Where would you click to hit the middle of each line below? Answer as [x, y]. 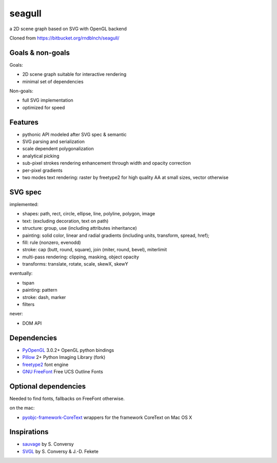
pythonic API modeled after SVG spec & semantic [74, 134]
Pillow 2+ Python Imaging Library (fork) [64, 357]
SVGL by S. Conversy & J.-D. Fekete [60, 451]
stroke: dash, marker [44, 297]
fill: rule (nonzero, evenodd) [52, 242]
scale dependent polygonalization [58, 149]
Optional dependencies [48, 386]
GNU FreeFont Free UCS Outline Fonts [63, 371]
